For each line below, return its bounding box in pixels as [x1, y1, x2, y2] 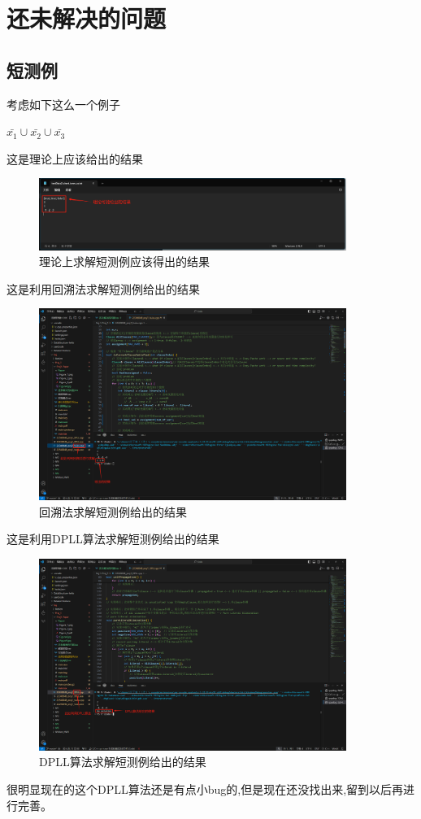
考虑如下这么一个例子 [7, 95, 120, 112]
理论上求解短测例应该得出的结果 [39, 253, 210, 270]
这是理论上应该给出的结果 [7, 150, 143, 167]
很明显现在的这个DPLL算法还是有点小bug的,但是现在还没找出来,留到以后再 [7, 781, 404, 798]
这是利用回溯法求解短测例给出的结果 [7, 280, 200, 297]
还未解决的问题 [7, 2, 167, 35]
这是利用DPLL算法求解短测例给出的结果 [7, 530, 219, 547]
